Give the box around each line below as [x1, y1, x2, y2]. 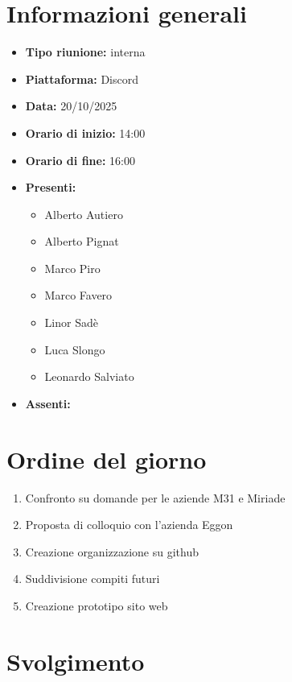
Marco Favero [44, 287, 113, 304]
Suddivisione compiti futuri [25, 570, 160, 587]
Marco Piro [44, 259, 101, 276]
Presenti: [25, 179, 76, 196]
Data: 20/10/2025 [25, 97, 117, 114]
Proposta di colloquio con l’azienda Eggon [25, 516, 233, 533]
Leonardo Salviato [44, 368, 134, 385]
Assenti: [25, 395, 71, 411]
